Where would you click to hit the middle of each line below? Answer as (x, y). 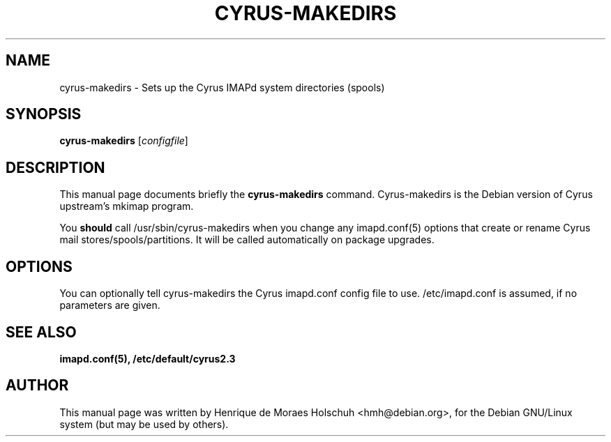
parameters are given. (110, 305)
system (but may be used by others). (144, 424)
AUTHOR (37, 386)
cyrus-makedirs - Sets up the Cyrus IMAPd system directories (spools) (222, 87)
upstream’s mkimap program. (127, 206)
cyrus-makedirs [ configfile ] (124, 141)
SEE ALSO (41, 332)
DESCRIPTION (55, 167)
